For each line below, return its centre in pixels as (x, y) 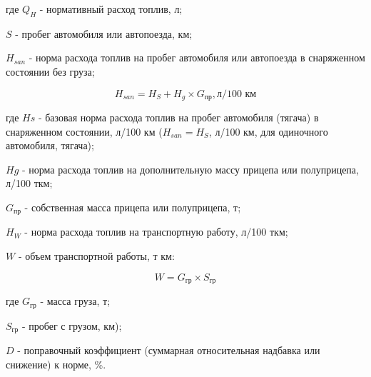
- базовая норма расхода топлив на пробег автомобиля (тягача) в (178, 117)
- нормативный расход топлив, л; (111, 9)
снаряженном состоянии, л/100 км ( (84, 131)
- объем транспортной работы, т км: (96, 256)
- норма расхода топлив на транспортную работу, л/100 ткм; (156, 232)
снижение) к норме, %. (56, 364)
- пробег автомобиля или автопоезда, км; (104, 33)
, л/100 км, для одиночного (268, 131)
